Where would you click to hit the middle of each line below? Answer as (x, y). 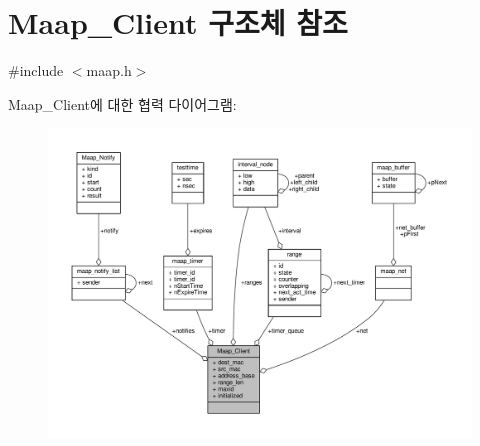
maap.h (109, 70)
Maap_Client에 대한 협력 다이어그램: (122, 103)
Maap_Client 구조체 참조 (178, 22)
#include (36, 70)
